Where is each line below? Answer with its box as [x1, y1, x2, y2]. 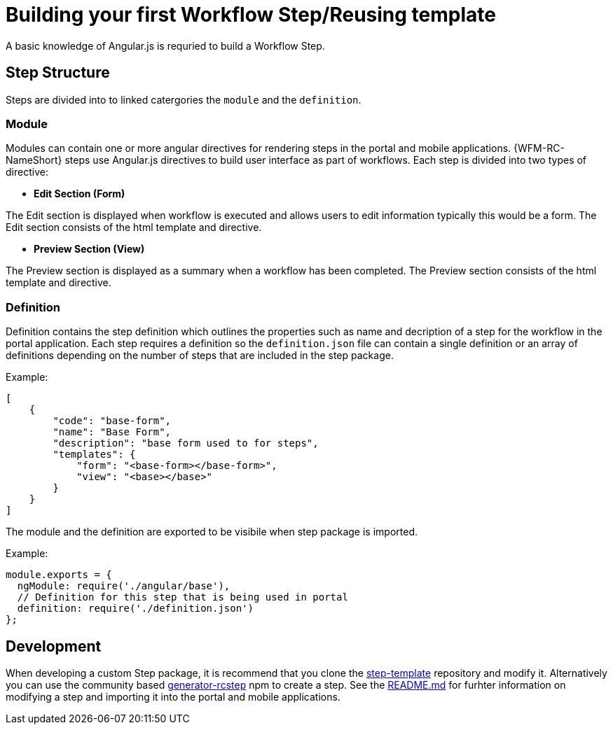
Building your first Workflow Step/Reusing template [6, 3, 496, 27]
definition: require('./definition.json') [17, 603, 254, 615]
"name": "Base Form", [53, 426, 172, 438]
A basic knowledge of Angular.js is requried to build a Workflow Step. [6, 39, 325, 52]
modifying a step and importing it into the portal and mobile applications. [6, 690, 340, 703]
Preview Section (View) [34, 243, 145, 255]
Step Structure [6, 64, 110, 82]
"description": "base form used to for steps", [53, 437, 319, 449]
